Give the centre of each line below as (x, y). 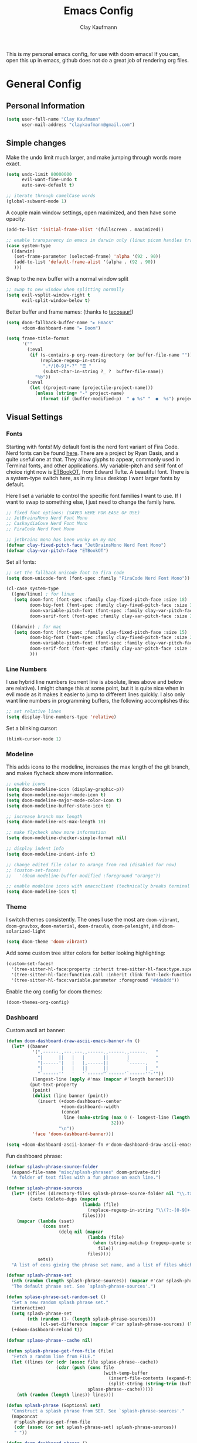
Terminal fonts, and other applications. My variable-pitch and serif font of (95, 466)
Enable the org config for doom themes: (54, 991)
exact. (13, 164)
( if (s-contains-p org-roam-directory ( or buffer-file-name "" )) (111, 355)
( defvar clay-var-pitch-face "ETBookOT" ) (57, 551)
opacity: (16, 218)
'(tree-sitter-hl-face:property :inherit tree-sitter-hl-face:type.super (103, 969)
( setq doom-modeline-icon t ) (42, 892)
